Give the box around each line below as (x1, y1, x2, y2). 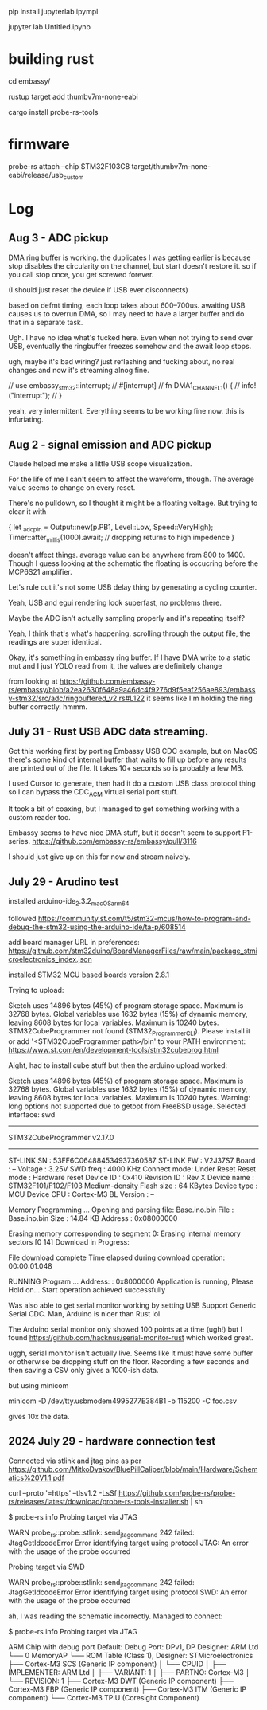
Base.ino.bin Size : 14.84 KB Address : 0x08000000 (8, 1213, 178, 1222)
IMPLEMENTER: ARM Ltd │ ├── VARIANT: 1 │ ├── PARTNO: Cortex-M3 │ (8, 1668, 250, 1677)
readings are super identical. (8, 637, 102, 646)
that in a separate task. (8, 317, 83, 327)
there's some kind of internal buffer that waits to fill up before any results (8, 755, 247, 764)
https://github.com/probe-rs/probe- (118, 1488, 236, 1497)
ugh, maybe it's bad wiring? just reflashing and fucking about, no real (8, 356, 235, 366)
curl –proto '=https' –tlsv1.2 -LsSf (8, 1488, 118, 1497)
